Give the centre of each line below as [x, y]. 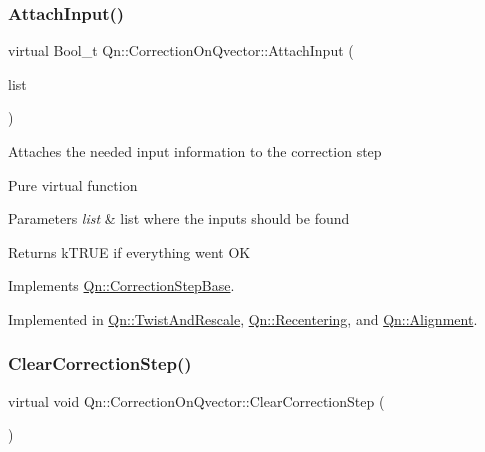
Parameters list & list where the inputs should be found [179, 218]
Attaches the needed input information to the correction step [195, 151]
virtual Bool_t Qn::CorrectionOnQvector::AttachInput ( [181, 50]
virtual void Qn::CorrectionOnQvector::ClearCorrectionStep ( [196, 400]
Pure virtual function [73, 184]
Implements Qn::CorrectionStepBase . [121, 285]
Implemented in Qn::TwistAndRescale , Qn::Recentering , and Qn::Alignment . [243, 318]
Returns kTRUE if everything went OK [129, 251]
